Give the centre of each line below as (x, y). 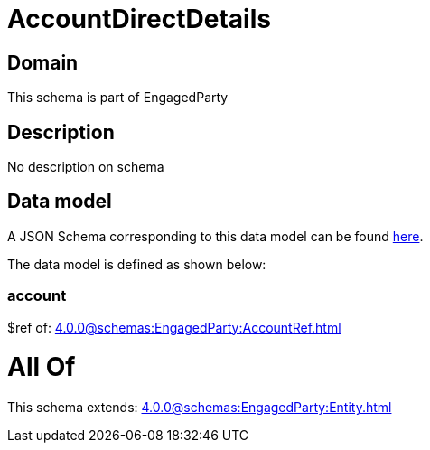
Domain (43, 62)
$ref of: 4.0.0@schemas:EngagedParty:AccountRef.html (174, 327)
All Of (42, 367)
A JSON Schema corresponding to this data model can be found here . (215, 236)
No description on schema (86, 167)
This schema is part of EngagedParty (118, 98)
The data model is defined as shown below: (137, 264)
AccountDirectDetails (139, 19)
